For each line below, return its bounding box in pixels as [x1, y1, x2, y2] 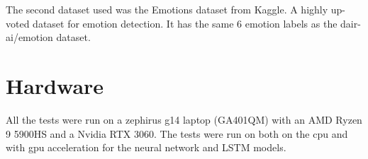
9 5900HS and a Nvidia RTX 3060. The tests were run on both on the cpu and [6, 126, 348, 141]
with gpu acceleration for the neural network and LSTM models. [6, 140, 286, 155]
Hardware [6, 71, 104, 100]
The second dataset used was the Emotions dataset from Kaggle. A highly [6, 2, 328, 16]
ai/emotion [6, 30, 53, 45]
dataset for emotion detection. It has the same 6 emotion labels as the [33, 16, 338, 30]
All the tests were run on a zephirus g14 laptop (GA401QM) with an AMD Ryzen [6, 112, 362, 126]
